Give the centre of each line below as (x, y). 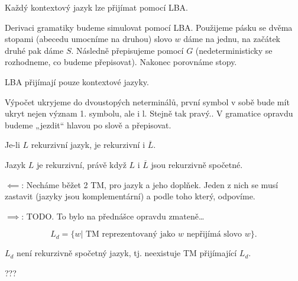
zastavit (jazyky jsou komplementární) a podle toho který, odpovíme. (130, 196)
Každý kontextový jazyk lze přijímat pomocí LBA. (96, 7)
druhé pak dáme (34, 50)
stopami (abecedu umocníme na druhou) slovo (88, 39)
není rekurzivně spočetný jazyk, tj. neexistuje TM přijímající (127, 253)
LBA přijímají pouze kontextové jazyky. (77, 81)
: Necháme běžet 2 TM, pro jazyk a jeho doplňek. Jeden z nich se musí (150, 184)
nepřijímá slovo (214, 235)
